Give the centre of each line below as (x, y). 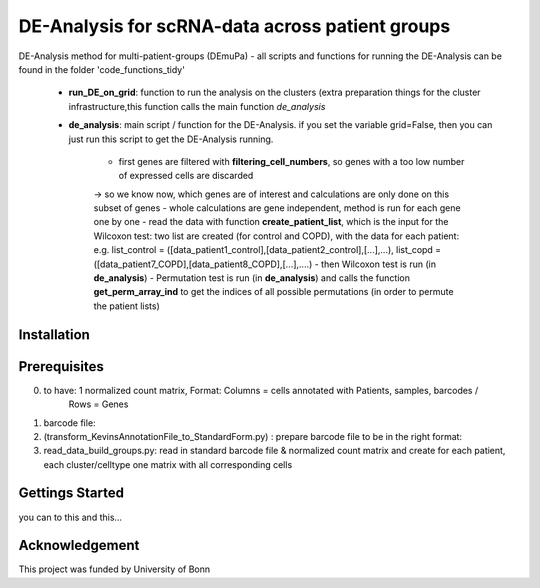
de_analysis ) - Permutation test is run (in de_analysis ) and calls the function (251, 278)
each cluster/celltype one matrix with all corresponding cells (168, 464)
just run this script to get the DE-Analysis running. (171, 139)
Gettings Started (71, 493)
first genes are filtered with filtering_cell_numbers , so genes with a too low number (291, 161)
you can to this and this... (70, 517)
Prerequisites (61, 366)
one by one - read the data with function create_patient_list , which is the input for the (271, 222)
